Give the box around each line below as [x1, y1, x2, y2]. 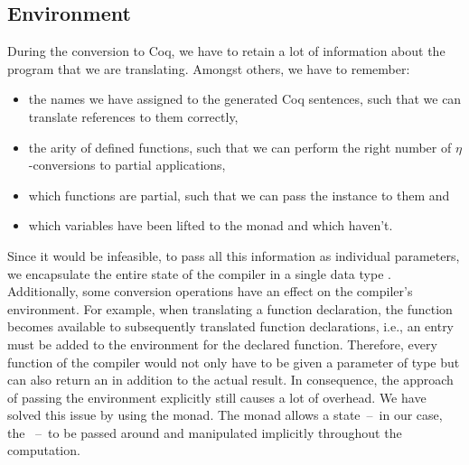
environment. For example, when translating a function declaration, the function [7, 299, 453, 318]
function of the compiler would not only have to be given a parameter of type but [7, 352, 460, 371]
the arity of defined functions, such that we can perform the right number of [28, 137, 452, 156]
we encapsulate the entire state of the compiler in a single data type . [7, 264, 391, 283]
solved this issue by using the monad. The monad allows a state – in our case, [7, 405, 443, 424]
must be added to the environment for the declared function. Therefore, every [7, 334, 437, 353]
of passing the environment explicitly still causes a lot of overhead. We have [7, 387, 427, 406]
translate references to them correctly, [28, 107, 239, 126]
